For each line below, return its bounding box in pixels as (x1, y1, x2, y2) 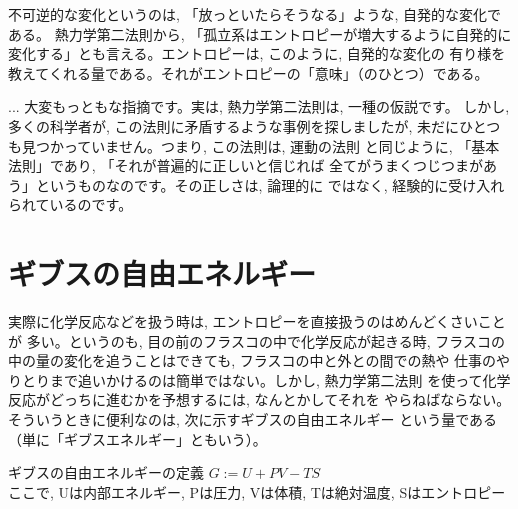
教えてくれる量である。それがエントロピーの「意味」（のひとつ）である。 (8, 62, 489, 83)
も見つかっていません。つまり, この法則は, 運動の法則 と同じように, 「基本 (8, 135, 500, 156)
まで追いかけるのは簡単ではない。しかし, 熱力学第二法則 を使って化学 (49, 369, 511, 390)
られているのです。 (8, 194, 133, 215)
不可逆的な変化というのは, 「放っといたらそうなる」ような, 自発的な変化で (8, 4, 502, 24)
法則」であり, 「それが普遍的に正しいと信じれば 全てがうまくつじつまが (8, 155, 484, 176)
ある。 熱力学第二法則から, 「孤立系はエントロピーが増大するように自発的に (8, 23, 512, 44)
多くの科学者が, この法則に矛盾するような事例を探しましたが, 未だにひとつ (8, 115, 501, 136)
